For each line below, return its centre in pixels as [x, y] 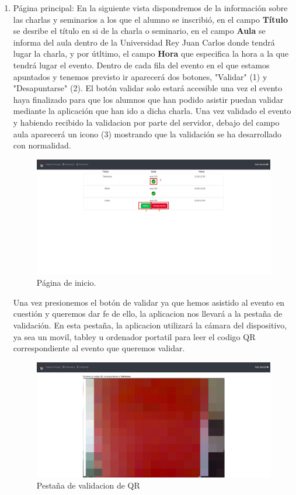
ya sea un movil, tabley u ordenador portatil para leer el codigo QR [134, 336]
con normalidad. [42, 145]
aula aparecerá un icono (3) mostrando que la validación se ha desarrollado [147, 134]
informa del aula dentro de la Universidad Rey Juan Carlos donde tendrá [144, 42]
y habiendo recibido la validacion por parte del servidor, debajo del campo [146, 122]
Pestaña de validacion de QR [88, 485]
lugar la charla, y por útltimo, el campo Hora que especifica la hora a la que [151, 53]
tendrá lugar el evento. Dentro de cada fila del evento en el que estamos [141, 65]
